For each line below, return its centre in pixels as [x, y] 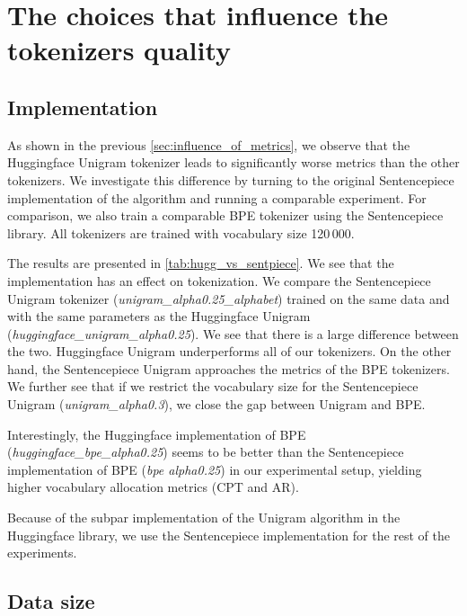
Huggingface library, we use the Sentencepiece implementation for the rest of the [229, 535]
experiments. [42, 553]
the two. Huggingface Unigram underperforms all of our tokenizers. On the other [229, 351]
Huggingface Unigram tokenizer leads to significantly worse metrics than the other [233, 162]
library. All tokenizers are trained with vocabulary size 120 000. [181, 232]
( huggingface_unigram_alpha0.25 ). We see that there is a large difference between [233, 333]
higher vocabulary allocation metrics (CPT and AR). [153, 487]
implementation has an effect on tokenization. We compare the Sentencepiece [219, 280]
